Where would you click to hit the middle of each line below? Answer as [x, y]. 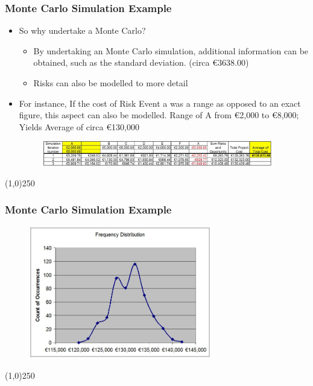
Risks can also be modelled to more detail [111, 83]
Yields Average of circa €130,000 [79, 126]
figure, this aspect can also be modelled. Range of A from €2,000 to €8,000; [159, 115]
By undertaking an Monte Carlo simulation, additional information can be [171, 50]
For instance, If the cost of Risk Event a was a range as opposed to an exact [160, 103]
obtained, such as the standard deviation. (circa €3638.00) [141, 62]
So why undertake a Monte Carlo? [82, 30]
